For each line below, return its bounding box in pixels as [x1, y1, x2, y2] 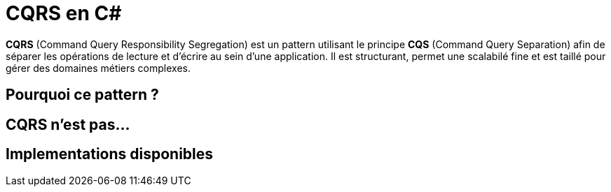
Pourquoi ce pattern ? [6, 86, 159, 104]
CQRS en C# [6, 1, 122, 25]
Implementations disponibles [6, 145, 214, 163]
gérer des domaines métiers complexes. [6, 61, 191, 74]
